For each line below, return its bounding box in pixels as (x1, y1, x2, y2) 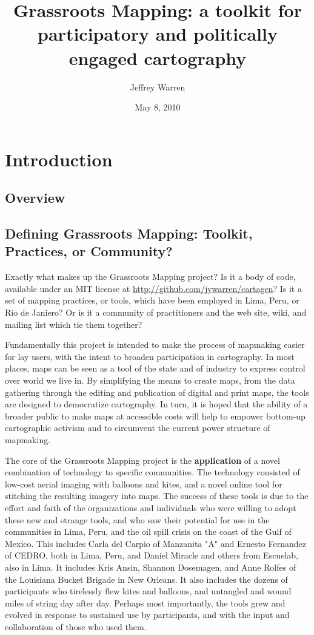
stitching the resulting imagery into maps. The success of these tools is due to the (5, 489, 309, 502)
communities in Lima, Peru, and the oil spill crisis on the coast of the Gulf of (5, 525, 292, 538)
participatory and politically (38, 21, 278, 46)
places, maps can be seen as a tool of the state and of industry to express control (5, 362, 306, 375)
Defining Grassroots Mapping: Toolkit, (5, 224, 253, 243)
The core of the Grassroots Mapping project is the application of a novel (5, 453, 280, 466)
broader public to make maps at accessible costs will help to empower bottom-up (5, 409, 306, 422)
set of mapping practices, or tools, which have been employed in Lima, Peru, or (5, 294, 299, 307)
